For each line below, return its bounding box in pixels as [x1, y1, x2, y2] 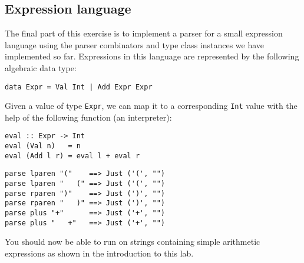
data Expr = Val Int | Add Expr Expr [5, 82, 153, 91]
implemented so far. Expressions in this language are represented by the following [5, 50, 299, 62]
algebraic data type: [5, 61, 77, 74]
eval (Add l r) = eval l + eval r [5, 151, 140, 160]
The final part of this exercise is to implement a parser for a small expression [5, 27, 283, 39]
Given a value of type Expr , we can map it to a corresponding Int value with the [5, 99, 298, 112]
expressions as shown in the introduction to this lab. [5, 247, 194, 259]
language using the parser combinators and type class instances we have [5, 38, 265, 51]
